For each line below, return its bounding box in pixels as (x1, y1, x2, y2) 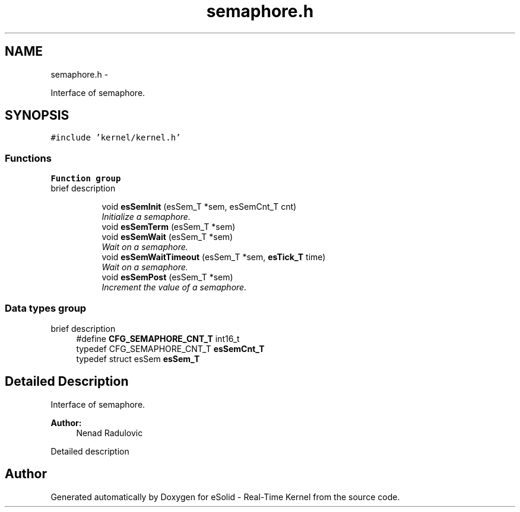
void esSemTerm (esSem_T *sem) (102, 222, 236, 232)
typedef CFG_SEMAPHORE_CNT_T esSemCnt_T (76, 343, 265, 354)
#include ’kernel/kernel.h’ (50, 133, 181, 143)
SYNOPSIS (5, 108, 69, 123)
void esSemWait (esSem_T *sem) (102, 232, 233, 242)
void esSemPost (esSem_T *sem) (102, 272, 233, 283)
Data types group (5, 302, 87, 314)
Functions (5, 152, 52, 164)
